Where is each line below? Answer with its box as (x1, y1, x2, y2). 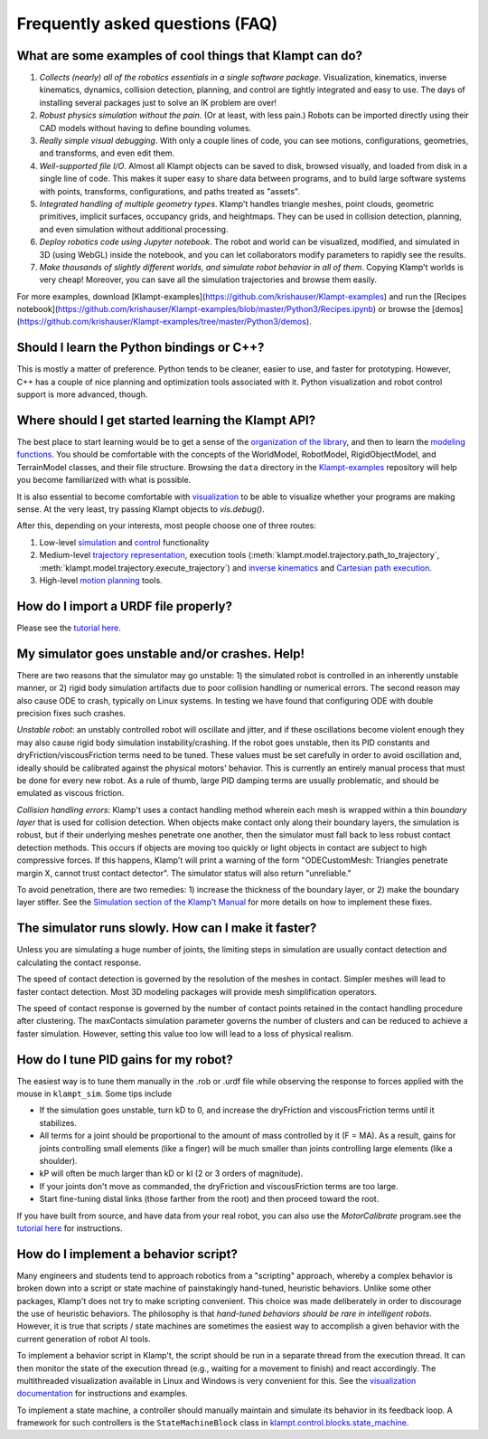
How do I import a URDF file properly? (16, 598, 232, 614)
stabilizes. (39, 1117, 77, 1128)
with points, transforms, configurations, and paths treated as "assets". (39, 185, 301, 196)
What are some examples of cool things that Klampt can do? (16, 48, 363, 63)
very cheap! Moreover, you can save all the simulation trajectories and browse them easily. (39, 274, 377, 285)
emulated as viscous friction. (16, 788, 125, 799)
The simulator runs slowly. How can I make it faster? (16, 921, 317, 936)
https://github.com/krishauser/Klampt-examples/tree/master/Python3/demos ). (19, 317, 312, 327)
